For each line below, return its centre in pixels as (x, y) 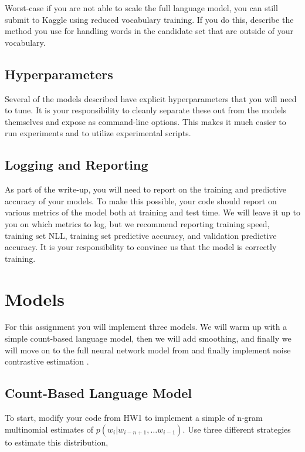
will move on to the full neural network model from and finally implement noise (148, 350)
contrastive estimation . (47, 361)
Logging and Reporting (77, 165)
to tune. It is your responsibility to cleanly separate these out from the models (146, 110)
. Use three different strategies (237, 429)
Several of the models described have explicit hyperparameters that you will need (151, 98)
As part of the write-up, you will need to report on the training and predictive (145, 189)
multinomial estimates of (49, 429)
